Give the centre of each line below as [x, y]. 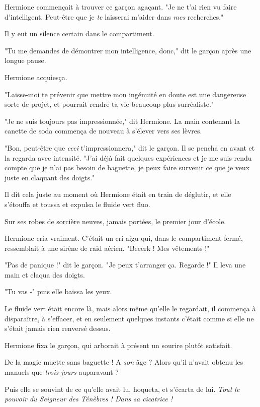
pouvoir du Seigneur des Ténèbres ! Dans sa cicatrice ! [89, 399]
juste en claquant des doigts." [50, 177]
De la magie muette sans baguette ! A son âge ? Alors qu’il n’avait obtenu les [124, 362]
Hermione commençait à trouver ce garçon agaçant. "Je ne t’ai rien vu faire [121, 7]
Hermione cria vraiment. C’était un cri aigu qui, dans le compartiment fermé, [124, 238]
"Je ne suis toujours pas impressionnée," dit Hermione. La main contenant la [122, 121]
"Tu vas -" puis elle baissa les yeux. [58, 291]
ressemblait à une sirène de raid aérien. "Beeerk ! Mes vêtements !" [107, 248]
